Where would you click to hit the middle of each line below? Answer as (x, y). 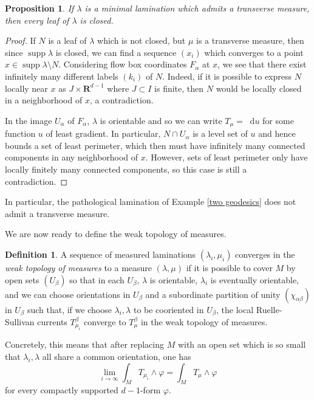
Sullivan (20, 322)
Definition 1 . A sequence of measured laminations (101, 254)
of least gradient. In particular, (103, 133)
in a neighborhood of (44, 100)
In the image (29, 120)
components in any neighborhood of (72, 157)
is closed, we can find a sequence (116, 52)
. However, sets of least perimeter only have (227, 157)
